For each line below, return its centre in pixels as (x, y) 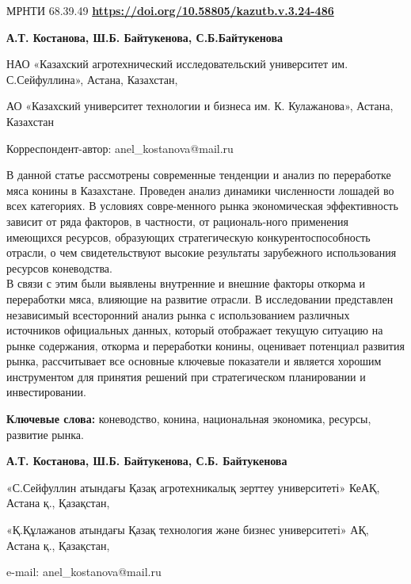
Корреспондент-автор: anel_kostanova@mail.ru (120, 148)
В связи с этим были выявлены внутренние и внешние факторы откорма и (186, 283)
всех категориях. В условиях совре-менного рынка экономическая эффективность (202, 206)
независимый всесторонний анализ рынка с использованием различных (178, 314)
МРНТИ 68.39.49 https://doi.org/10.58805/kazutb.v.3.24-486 (170, 10)
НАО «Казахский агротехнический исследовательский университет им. (177, 64)
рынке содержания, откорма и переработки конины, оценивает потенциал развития (205, 345)
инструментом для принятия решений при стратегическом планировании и (186, 376)
